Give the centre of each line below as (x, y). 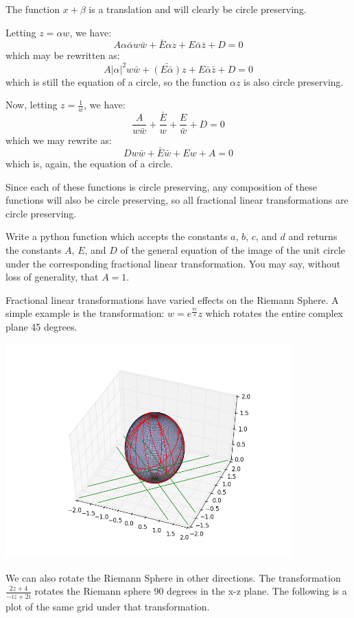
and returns (313, 236)
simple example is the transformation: (85, 313)
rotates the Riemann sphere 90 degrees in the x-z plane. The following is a (191, 591)
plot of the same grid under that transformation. (108, 606)
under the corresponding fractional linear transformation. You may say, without (173, 263)
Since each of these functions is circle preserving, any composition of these (161, 186)
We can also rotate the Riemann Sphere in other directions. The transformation (173, 577)
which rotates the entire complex (274, 313)
